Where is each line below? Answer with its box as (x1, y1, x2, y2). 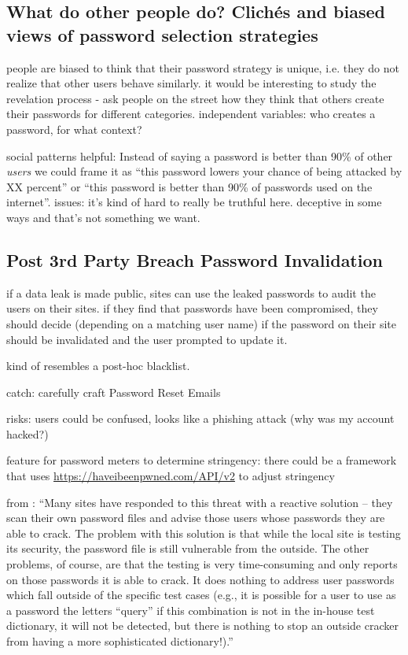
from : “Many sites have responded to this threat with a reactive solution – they (6, 494, 393, 510)
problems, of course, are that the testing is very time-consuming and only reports (6, 556, 398, 572)
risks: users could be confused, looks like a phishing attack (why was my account (6, 410, 395, 427)
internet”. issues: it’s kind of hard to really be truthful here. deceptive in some (6, 194, 382, 210)
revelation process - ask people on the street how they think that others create (6, 90, 384, 106)
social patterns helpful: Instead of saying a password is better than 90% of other (6, 147, 393, 164)
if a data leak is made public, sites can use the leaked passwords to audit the (6, 284, 376, 301)
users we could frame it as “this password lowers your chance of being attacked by (6, 163, 402, 179)
